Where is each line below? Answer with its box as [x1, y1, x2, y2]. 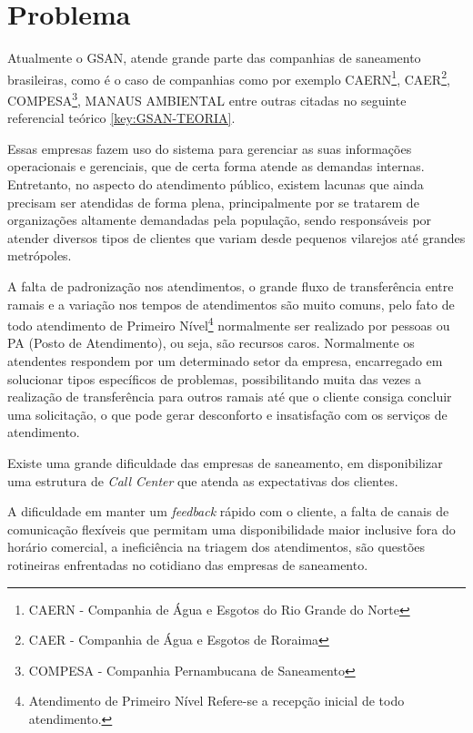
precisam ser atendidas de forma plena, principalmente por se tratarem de [7, 192, 419, 211]
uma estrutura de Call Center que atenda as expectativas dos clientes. [7, 471, 398, 490]
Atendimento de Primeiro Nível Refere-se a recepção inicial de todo [28, 691, 405, 710]
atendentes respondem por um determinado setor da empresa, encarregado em [7, 351, 443, 370]
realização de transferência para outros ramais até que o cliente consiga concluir [7, 387, 452, 406]
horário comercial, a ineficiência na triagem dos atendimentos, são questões [7, 537, 426, 556]
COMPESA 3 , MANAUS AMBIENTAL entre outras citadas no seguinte [7, 87, 407, 109]
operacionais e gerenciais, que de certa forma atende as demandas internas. [7, 157, 425, 176]
